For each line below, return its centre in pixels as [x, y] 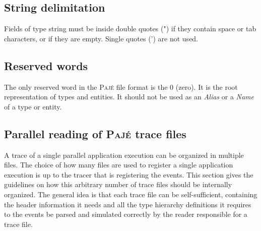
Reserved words [46, 65]
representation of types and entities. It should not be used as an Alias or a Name [129, 97]
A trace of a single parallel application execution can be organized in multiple [124, 155]
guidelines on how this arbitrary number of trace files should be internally [118, 184]
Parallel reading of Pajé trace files [95, 133]
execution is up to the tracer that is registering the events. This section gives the [129, 174]
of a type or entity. [33, 106]
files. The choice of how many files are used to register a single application [119, 165]
